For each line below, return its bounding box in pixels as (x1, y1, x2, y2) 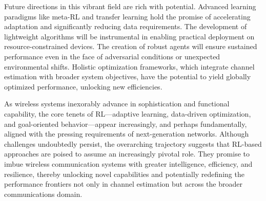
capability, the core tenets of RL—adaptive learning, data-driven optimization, (4, 108, 251, 119)
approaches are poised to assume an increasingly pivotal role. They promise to (4, 148, 250, 159)
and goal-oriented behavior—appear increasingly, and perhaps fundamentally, (4, 118, 247, 129)
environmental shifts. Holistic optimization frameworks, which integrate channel (4, 61, 255, 72)
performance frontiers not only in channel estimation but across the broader (4, 178, 242, 189)
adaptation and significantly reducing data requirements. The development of (4, 21, 247, 32)
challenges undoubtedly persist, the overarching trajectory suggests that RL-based (4, 138, 262, 149)
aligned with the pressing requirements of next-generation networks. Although (4, 128, 249, 139)
